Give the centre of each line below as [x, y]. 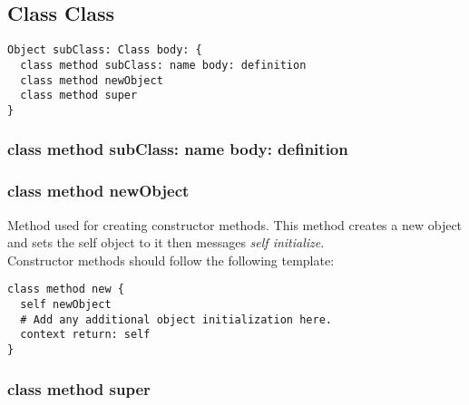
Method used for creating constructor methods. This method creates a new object [235, 224]
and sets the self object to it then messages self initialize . [166, 242]
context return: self [85, 335]
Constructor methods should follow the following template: [171, 260]
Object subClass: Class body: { [105, 50]
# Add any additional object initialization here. [176, 319]
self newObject [66, 304]
